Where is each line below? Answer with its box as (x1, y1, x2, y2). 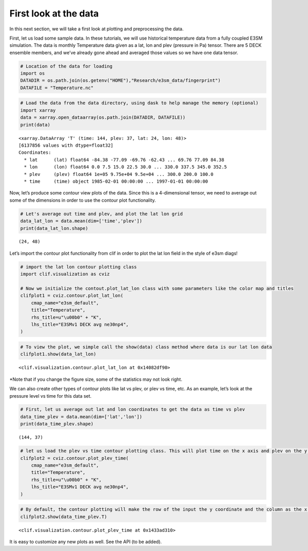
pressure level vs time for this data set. (9, 393, 92, 399)
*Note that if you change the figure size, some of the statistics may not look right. (9, 376, 182, 382)
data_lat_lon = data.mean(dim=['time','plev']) (20, 218, 142, 224)
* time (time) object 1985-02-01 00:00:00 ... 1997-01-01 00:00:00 (24, 178, 208, 184)
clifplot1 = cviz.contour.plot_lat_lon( (20, 293, 123, 298)
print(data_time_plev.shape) (20, 421, 94, 427)
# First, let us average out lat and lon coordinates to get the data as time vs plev (20, 406, 245, 413)
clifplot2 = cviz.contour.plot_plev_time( (20, 455, 129, 461)
